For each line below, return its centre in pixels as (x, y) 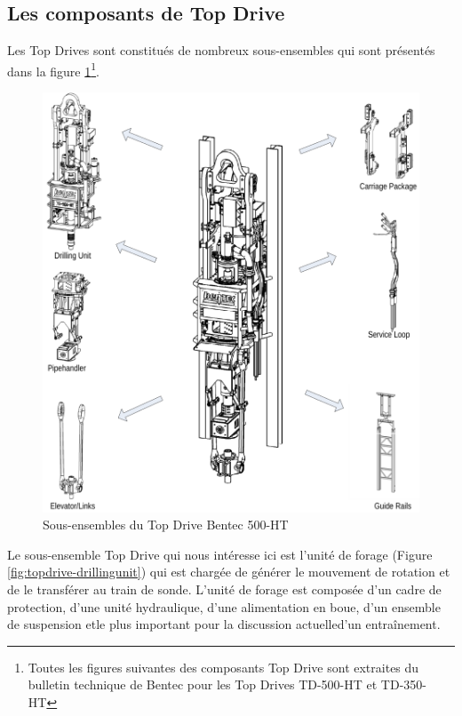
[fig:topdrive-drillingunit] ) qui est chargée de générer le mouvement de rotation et (229, 572)
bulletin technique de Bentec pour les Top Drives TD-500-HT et (203, 684)
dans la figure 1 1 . (53, 69)
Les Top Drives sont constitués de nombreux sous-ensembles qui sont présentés (221, 50)
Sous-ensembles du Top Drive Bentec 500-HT (166, 525)
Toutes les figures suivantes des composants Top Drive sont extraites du (223, 667)
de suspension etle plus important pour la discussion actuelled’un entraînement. (224, 624)
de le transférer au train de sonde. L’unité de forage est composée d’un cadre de (224, 589)
